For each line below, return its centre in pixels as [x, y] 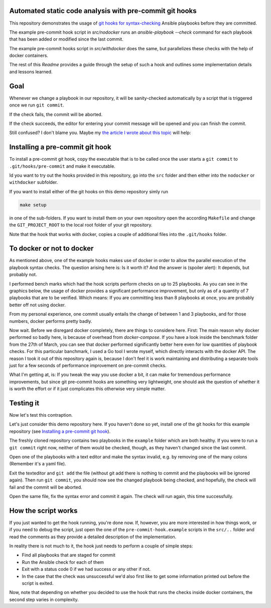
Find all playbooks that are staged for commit [69, 555]
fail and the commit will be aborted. [46, 487]
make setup [33, 205]
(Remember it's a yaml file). [38, 464]
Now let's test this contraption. [41, 415]
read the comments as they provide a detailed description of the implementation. [93, 537]
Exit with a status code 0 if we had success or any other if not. [86, 569]
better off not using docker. [38, 305]
